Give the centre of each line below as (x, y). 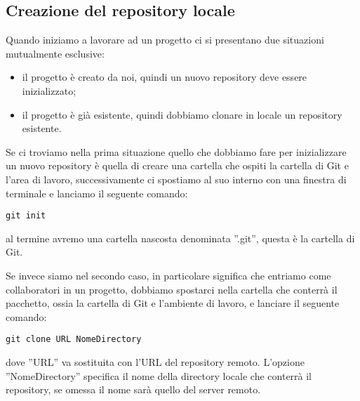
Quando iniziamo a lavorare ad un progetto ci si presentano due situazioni (165, 40)
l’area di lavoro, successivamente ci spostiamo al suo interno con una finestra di (176, 179)
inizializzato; (49, 90)
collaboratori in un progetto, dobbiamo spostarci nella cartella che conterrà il (172, 289)
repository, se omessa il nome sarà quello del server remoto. (133, 389)
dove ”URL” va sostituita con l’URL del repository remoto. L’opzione (155, 362)
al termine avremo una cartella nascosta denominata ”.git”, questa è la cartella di (180, 238)
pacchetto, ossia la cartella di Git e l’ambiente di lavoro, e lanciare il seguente (173, 303)
